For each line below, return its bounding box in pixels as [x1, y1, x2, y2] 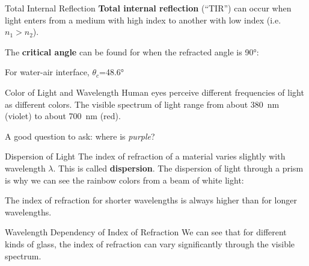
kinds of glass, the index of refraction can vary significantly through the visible [5, 237, 295, 250]
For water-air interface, [5, 66, 90, 78]
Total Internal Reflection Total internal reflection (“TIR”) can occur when [5, 2, 292, 14]
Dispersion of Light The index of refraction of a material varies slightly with [5, 150, 286, 162]
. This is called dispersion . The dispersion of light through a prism [53, 161, 304, 174]
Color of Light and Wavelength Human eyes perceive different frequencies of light [5, 85, 304, 98]
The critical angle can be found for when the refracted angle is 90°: [5, 45, 259, 58]
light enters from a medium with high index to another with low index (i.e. [5, 13, 281, 26]
